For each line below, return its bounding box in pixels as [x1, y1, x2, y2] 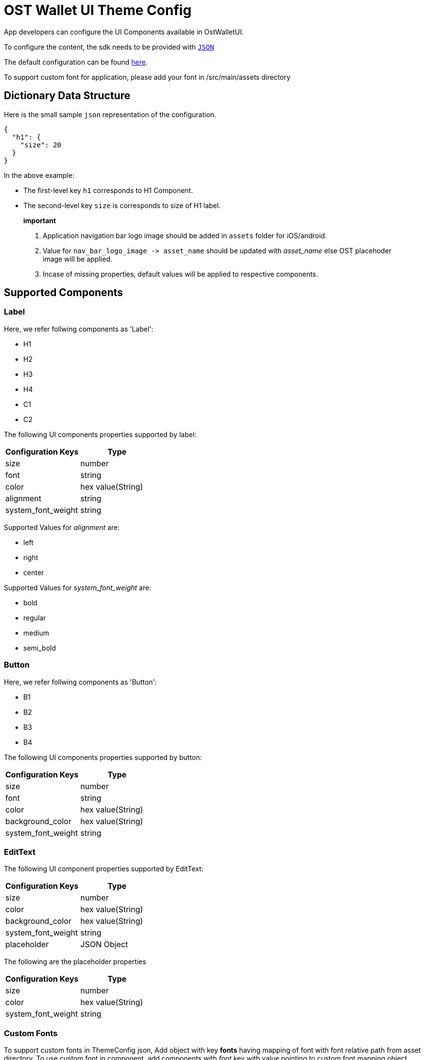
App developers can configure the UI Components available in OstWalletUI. [4, 27, 244, 36]
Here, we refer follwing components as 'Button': [4, 677, 157, 686]
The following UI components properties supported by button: [4, 753, 202, 761]
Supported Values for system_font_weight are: [4, 583, 152, 592]
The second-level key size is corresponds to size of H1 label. [23, 201, 221, 210]
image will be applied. [43, 254, 112, 263]
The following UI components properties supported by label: [4, 430, 197, 439]
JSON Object [80, 939, 128, 950]
